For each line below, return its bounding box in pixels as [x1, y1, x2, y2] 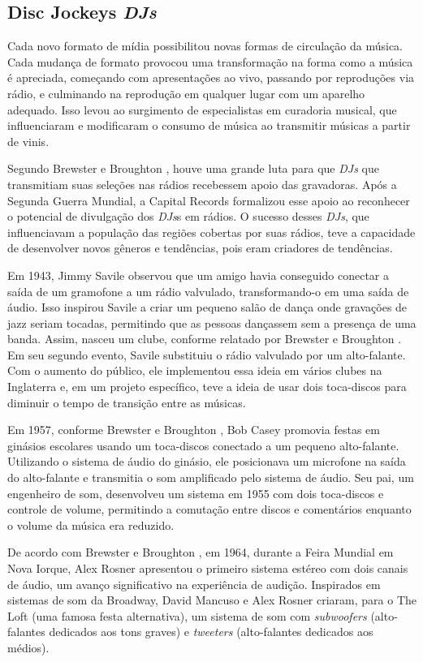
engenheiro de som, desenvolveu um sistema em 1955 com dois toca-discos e [7, 484, 384, 501]
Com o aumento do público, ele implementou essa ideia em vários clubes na [7, 362, 382, 379]
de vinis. [7, 132, 50, 149]
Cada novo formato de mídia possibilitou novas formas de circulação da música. [7, 37, 403, 54]
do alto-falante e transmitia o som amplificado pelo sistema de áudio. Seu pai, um [7, 469, 414, 486]
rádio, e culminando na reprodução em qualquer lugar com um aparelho [7, 84, 365, 101]
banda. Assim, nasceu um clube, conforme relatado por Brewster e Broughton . [7, 330, 402, 347]
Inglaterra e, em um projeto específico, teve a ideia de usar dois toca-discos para [7, 378, 407, 395]
